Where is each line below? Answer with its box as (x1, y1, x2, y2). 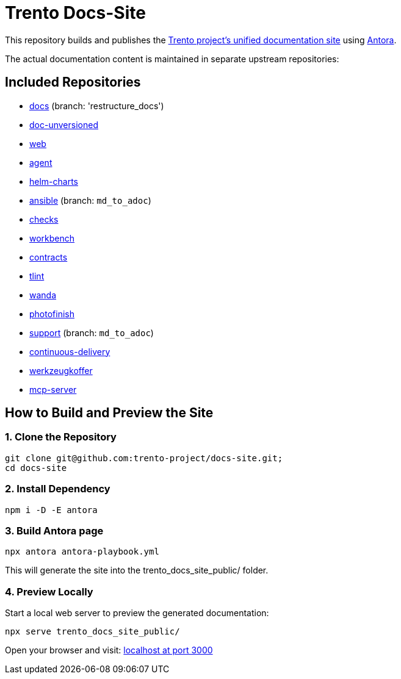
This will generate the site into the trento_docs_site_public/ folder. (5, 565, 269, 576)
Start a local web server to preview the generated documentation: (5, 608, 269, 619)
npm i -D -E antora (5, 505, 98, 515)
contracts (29, 251, 68, 262)
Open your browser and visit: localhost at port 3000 (5, 645, 213, 656)
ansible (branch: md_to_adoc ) (29, 195, 151, 206)
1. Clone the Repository (5, 431, 117, 444)
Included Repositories (5, 74, 141, 90)
